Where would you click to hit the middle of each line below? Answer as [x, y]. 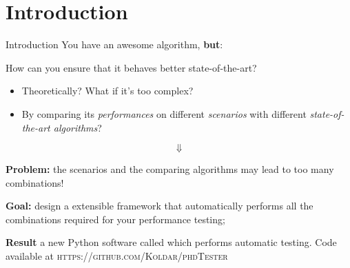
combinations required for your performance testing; [115, 219]
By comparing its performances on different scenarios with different [164, 113]
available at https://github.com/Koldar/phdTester [117, 256]
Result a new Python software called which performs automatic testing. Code [171, 242]
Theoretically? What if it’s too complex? [107, 91]
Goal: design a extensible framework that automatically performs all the [159, 206]
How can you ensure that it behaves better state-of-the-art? [131, 67]
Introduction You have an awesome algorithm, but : [114, 44]
